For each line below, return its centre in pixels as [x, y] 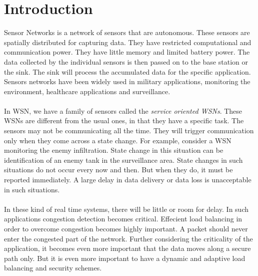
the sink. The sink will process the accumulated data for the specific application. [127, 71]
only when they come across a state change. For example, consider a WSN [118, 140]
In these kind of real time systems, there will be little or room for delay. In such [126, 209]
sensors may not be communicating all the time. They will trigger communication [129, 130]
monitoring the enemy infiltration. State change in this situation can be [114, 150]
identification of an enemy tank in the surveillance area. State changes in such [123, 160]
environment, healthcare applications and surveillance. [87, 91]
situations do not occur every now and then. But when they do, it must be [118, 170]
